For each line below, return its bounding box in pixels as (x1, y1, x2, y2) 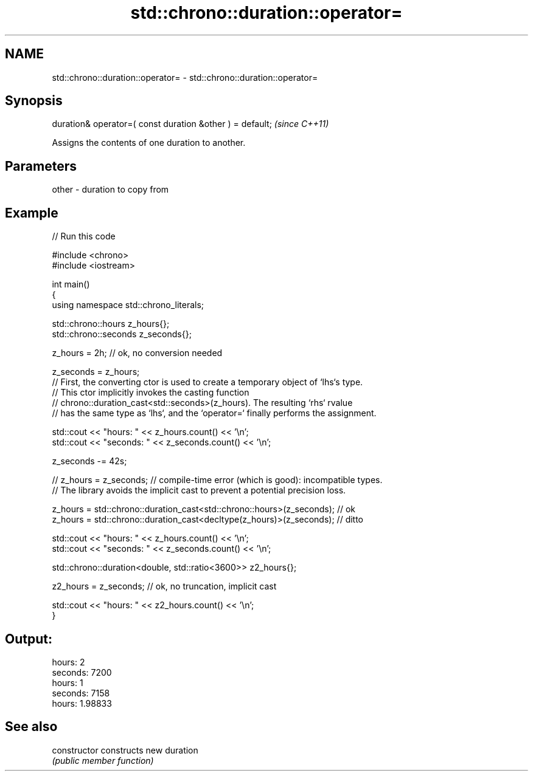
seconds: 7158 (52, 687, 110, 698)
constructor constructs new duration (52, 744, 198, 755)
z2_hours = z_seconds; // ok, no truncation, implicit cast (52, 581, 277, 592)
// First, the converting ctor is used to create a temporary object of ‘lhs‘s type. (52, 377, 363, 388)
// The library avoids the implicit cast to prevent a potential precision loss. (52, 485, 346, 496)
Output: (5, 631, 52, 647)
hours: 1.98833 (52, 698, 112, 709)
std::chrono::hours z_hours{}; (52, 318, 170, 329)
